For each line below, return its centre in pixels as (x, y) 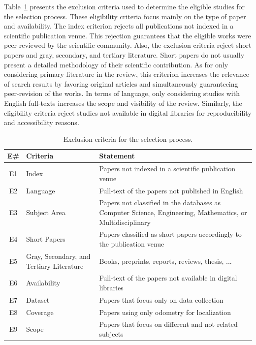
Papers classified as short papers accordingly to (170, 234)
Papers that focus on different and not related (168, 324)
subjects (111, 334)
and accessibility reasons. (42, 122)
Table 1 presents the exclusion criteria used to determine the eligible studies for (125, 6)
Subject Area (46, 212)
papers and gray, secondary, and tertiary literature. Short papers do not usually (124, 54)
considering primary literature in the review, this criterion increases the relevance (127, 74)
